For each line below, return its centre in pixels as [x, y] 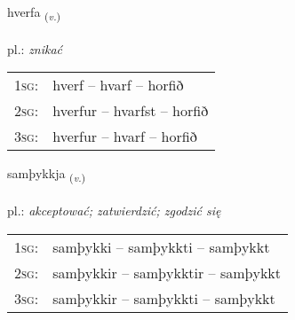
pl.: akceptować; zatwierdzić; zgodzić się [114, 211]
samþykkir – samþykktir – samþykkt [167, 272]
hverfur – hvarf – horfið [125, 137]
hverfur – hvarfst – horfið [131, 111]
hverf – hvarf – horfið [118, 85]
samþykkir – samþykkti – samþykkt [164, 298]
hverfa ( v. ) [34, 13]
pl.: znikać [35, 48]
